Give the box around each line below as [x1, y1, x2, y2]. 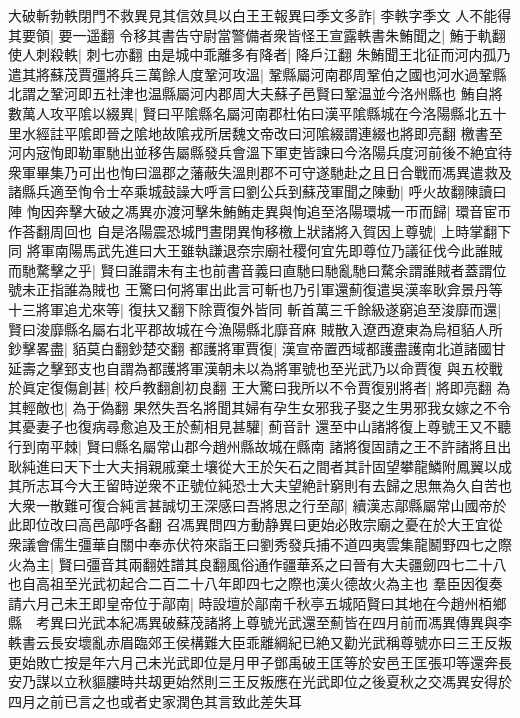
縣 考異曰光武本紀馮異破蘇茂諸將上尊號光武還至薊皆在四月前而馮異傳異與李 [8, 612, 512, 633]
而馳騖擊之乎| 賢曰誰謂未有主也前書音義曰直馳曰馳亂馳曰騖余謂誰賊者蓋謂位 [8, 259, 507, 280]
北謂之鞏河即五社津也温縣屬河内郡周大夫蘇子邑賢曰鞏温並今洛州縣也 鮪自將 [8, 83, 503, 104]
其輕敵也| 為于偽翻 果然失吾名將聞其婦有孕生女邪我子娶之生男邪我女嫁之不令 [8, 396, 512, 417]
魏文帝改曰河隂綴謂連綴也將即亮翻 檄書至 [231, 122, 503, 143]
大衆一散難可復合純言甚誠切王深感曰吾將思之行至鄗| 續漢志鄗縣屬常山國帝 [8, 494, 493, 515]
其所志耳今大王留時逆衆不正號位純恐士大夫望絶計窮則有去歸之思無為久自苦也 [8, 475, 512, 496]
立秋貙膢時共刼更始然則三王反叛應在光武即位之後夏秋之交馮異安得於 [63, 671, 512, 692]
